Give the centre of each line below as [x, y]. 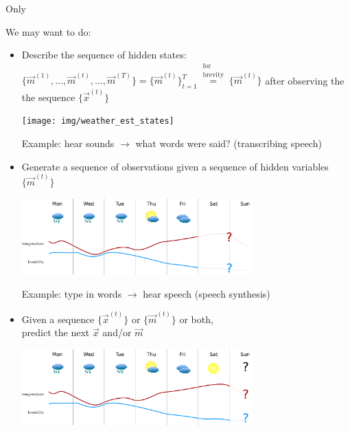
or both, [196, 319]
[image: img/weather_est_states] [98, 121]
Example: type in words [72, 294]
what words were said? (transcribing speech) [229, 143]
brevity [213, 75]
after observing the [305, 80]
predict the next [56, 332]
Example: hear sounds [68, 143]
